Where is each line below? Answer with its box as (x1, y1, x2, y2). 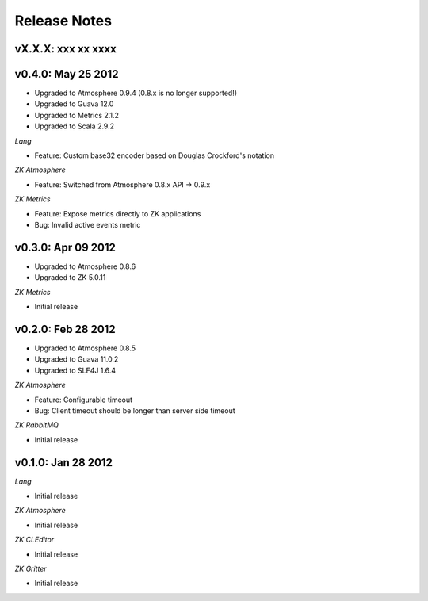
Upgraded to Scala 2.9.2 (34, 121, 115, 131)
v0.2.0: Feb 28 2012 (14, 322, 116, 336)
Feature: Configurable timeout (34, 395, 133, 404)
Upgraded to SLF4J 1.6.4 (34, 366, 117, 375)
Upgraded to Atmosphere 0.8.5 (34, 343, 136, 353)
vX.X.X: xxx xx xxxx (14, 42, 117, 56)
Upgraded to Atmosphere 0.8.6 (34, 262, 136, 271)
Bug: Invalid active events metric (34, 220, 141, 229)
